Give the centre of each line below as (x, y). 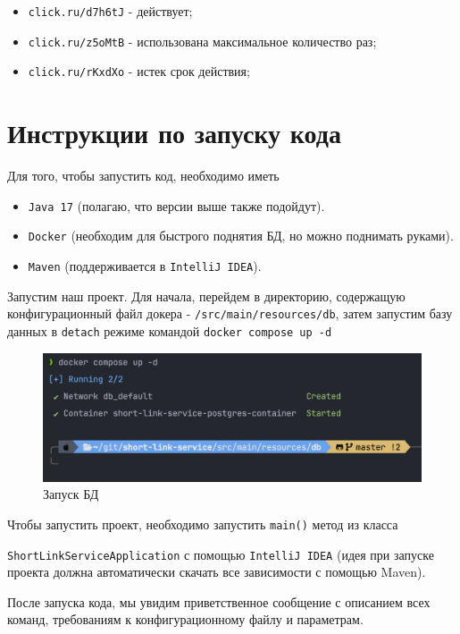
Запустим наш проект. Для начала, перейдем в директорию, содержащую (206, 296)
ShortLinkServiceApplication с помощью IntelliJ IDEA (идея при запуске (221, 554)
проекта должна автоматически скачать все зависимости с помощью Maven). (217, 572)
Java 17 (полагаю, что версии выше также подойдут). (176, 205)
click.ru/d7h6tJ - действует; (110, 11)
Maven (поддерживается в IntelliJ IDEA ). (145, 266)
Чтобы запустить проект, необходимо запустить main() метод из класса (203, 524)
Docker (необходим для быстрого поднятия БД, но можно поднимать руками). (241, 236)
